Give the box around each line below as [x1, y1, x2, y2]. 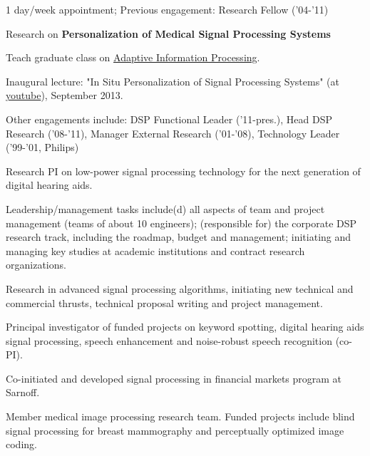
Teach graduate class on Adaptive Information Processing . [6, 50, 260, 65]
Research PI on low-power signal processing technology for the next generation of [6, 163, 361, 178]
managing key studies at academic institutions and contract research [6, 243, 305, 258]
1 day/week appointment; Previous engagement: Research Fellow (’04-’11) [6, 2, 329, 16]
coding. [6, 437, 37, 452]
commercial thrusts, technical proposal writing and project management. [6, 295, 323, 310]
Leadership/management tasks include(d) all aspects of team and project [6, 201, 325, 216]
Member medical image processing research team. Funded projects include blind [6, 409, 355, 424]
